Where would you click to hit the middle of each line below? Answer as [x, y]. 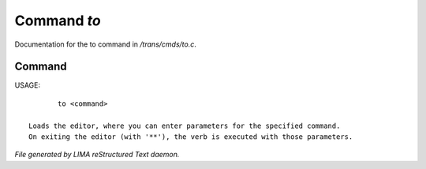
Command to [58, 21]
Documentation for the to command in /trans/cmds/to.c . [106, 44]
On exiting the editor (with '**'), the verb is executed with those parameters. [191, 137]
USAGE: [28, 85]
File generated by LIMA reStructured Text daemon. [97, 155]
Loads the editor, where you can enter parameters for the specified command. [185, 126]
